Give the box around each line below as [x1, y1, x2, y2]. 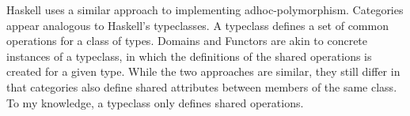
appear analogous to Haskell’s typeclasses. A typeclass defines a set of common [6, 17, 389, 33]
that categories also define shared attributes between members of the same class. [6, 78, 397, 95]
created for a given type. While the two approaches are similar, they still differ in [6, 63, 401, 80]
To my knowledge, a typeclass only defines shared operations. [6, 94, 304, 110]
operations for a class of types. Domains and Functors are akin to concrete [6, 32, 368, 49]
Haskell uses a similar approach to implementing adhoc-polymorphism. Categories [6, 2, 404, 17]
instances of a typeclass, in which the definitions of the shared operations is [6, 47, 372, 64]
